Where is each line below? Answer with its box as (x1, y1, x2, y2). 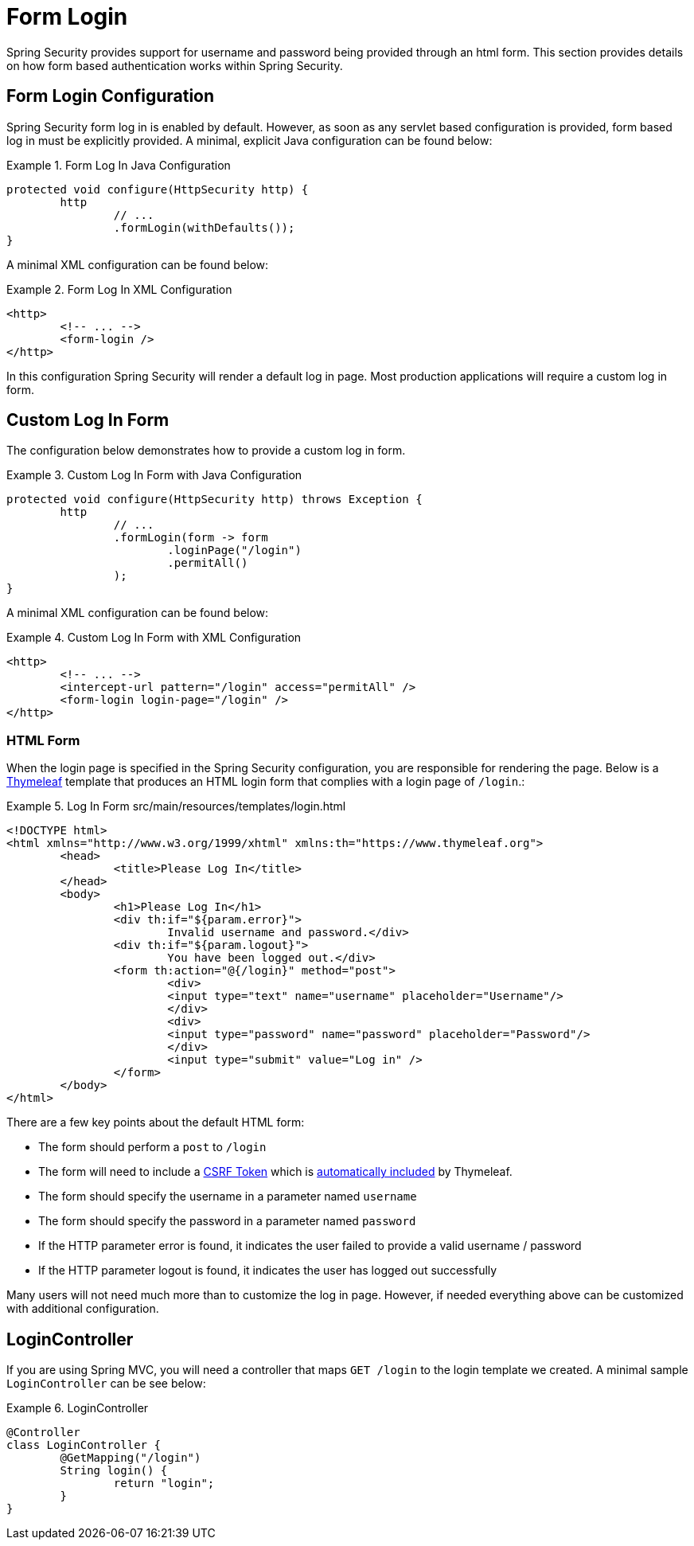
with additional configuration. (6, 1302, 159, 1316)
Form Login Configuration (6, 86, 215, 107)
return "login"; (113, 1477, 215, 1490)
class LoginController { (6, 1439, 161, 1452)
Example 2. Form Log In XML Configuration (6, 282, 232, 296)
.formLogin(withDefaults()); (113, 221, 295, 234)
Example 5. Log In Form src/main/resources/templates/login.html (6, 799, 346, 814)
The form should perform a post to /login (38, 1140, 267, 1154)
